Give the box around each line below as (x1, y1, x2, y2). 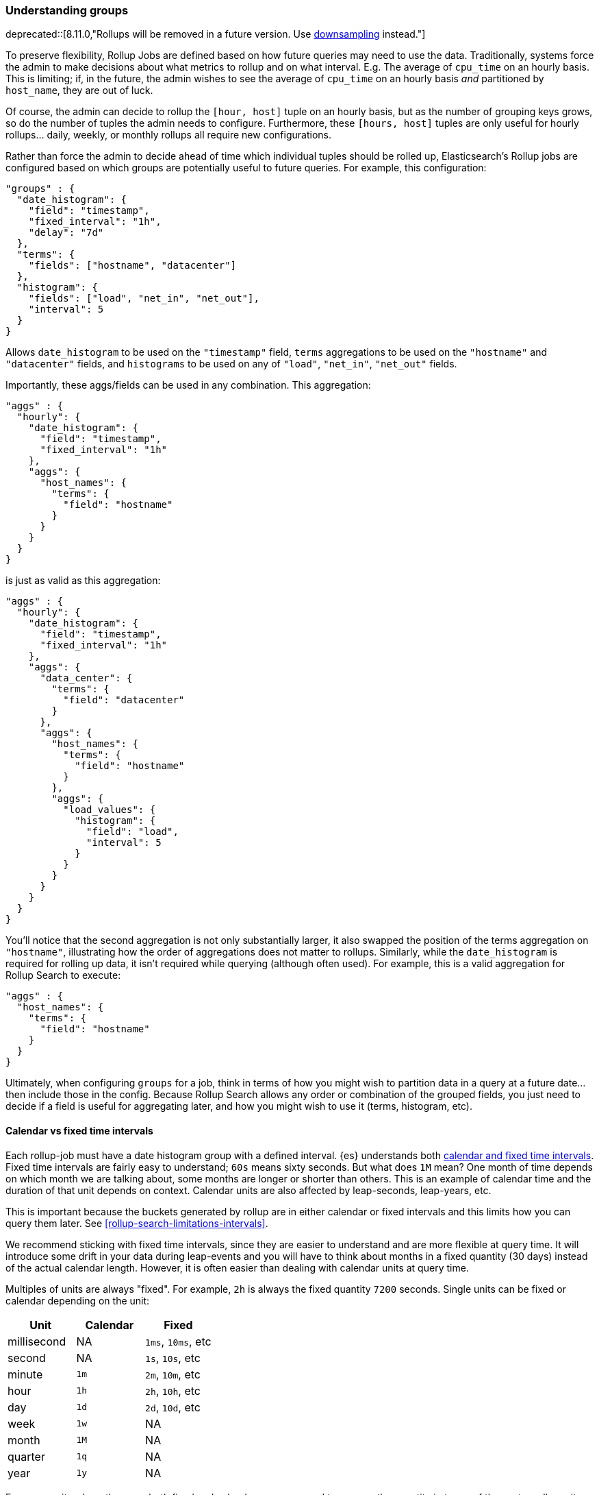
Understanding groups (5, 3, 129, 17)
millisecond (8, 1334, 66, 1348)
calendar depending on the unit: (5, 1294, 150, 1306)
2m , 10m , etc (145, 1367, 201, 1381)
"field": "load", (86, 826, 179, 838)
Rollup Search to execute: (5, 969, 121, 982)
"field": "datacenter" (63, 694, 185, 706)
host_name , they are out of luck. (5, 84, 153, 97)
